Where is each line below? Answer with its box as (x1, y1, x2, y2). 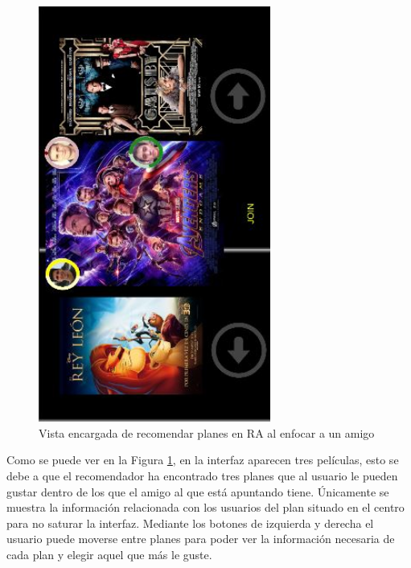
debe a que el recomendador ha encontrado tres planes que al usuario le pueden (6, 467, 398, 484)
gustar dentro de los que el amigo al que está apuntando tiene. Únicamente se (6, 483, 389, 500)
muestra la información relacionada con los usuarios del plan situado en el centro (6, 499, 405, 516)
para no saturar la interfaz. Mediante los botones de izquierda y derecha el (6, 514, 374, 531)
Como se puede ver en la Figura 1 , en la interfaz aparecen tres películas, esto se (6, 451, 399, 468)
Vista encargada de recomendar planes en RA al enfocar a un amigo (39, 424, 375, 441)
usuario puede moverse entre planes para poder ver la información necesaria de (6, 530, 395, 547)
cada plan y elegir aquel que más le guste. (6, 545, 212, 562)
